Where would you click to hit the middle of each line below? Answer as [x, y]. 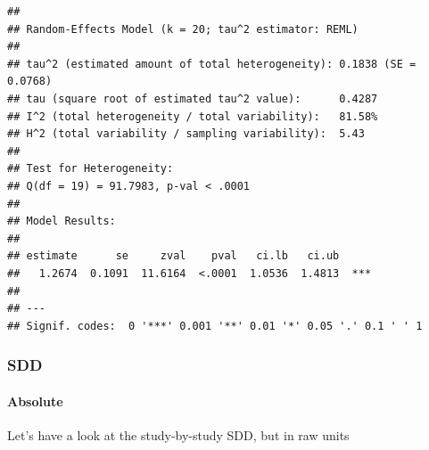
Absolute [35, 401]
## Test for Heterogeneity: [91, 169]
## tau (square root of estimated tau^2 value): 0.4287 [193, 98]
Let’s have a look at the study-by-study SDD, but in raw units [178, 434]
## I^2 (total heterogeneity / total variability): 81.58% [193, 116]
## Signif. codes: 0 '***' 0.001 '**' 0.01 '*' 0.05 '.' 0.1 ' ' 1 [215, 326]
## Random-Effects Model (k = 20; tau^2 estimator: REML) [183, 29]
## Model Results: [62, 221]
